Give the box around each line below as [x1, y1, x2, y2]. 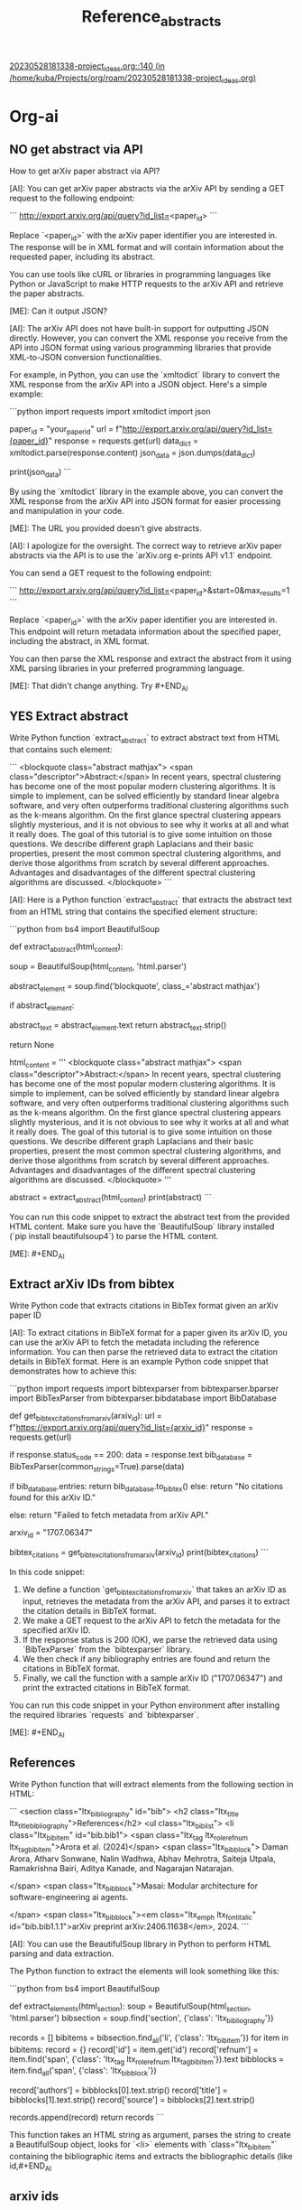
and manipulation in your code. [9, 506, 124, 517]
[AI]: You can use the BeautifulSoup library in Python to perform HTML [9, 1939, 271, 1950]
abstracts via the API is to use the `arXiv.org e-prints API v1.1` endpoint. [9, 550, 273, 561]
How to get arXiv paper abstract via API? [9, 165, 160, 177]
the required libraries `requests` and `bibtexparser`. [9, 1709, 200, 1720]
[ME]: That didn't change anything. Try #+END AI [9, 680, 188, 693]
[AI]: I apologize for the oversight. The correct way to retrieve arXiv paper [9, 540, 282, 552]
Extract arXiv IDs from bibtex [9, 1276, 176, 1291]
